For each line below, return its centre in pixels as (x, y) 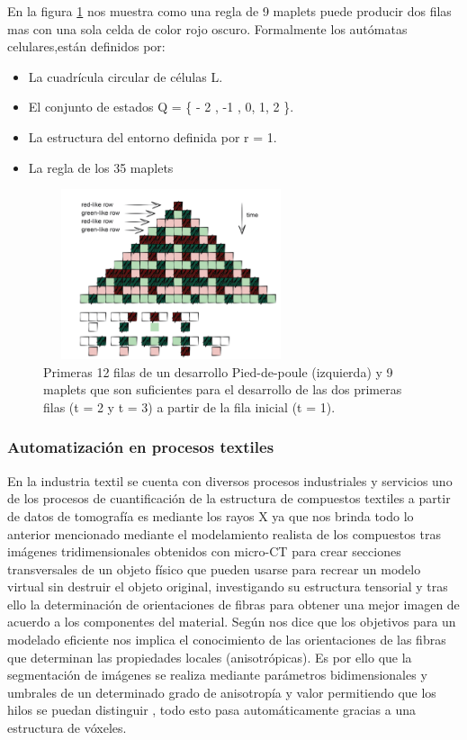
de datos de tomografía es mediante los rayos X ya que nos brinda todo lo (211, 515)
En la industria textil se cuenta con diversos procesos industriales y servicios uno (230, 480)
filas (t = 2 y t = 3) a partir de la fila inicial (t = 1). (189, 406)
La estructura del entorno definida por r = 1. (153, 136)
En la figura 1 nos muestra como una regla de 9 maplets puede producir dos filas (229, 11)
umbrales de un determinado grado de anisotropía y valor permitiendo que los (222, 692)
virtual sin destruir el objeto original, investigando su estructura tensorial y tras (228, 587)
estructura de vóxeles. (67, 728)
